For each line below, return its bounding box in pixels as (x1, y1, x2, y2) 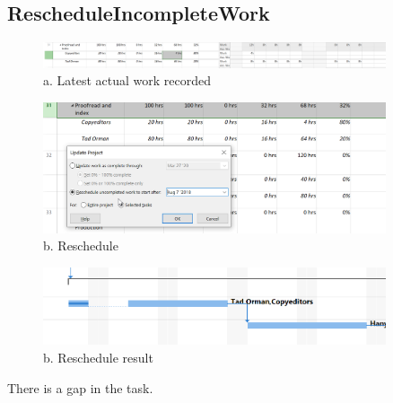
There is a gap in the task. (7, 378, 153, 397)
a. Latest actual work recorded (43, 71, 212, 90)
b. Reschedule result (43, 348, 153, 367)
